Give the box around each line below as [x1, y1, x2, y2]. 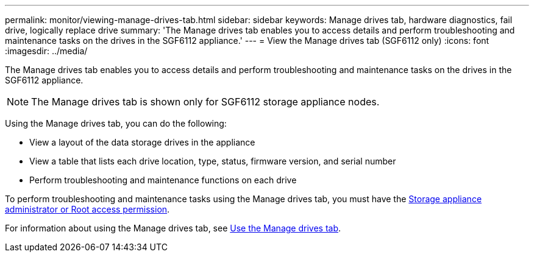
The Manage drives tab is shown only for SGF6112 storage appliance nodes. [31, 96, 380, 108]
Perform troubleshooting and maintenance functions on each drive [29, 175, 297, 185]
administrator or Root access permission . [5, 204, 170, 214]
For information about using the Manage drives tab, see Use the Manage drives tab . [5, 223, 341, 233]
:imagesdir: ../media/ [5, 46, 88, 56]
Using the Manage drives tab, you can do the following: [5, 118, 227, 128]
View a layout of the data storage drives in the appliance [29, 137, 255, 147]
